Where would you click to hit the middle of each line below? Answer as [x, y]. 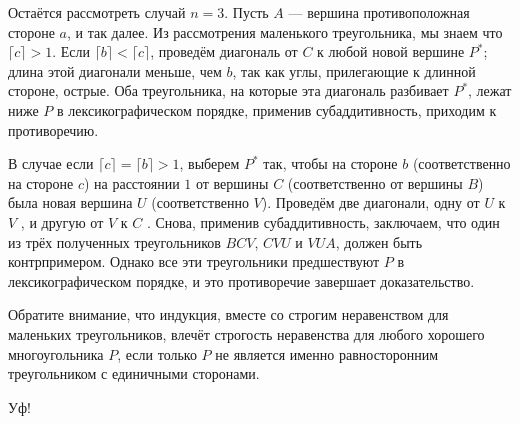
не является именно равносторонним [327, 353]
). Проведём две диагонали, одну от [370, 202]
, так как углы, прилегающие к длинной [354, 70]
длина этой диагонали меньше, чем [115, 70]
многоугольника [56, 353]
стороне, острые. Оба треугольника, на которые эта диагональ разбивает [228, 90]
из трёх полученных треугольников [114, 241]
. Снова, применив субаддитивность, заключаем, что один [323, 221]
